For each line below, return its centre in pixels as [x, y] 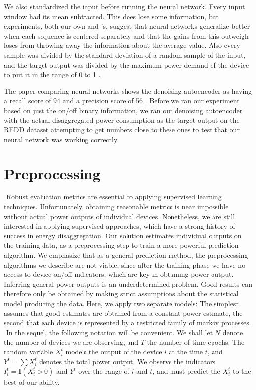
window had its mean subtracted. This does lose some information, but [111, 16]
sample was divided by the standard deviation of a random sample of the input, [125, 55]
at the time [186, 351]
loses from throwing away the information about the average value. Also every [122, 45]
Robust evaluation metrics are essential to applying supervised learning [114, 197]
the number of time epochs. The [196, 342]
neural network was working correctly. [62, 139]
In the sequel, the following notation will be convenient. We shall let [109, 332]
